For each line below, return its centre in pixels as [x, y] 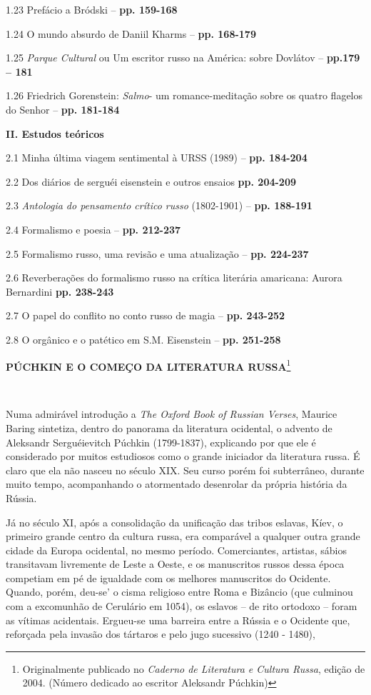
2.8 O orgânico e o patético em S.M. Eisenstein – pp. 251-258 [143, 339]
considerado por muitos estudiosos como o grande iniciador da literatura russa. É [183, 456]
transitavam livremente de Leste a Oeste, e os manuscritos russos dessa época [175, 564]
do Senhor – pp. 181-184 [63, 109]
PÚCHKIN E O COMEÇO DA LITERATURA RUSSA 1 [148, 365]
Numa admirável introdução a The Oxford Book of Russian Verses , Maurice [172, 414]
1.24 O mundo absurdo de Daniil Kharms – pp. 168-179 [131, 33]
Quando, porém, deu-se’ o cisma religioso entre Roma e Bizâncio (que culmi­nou [179, 592]
